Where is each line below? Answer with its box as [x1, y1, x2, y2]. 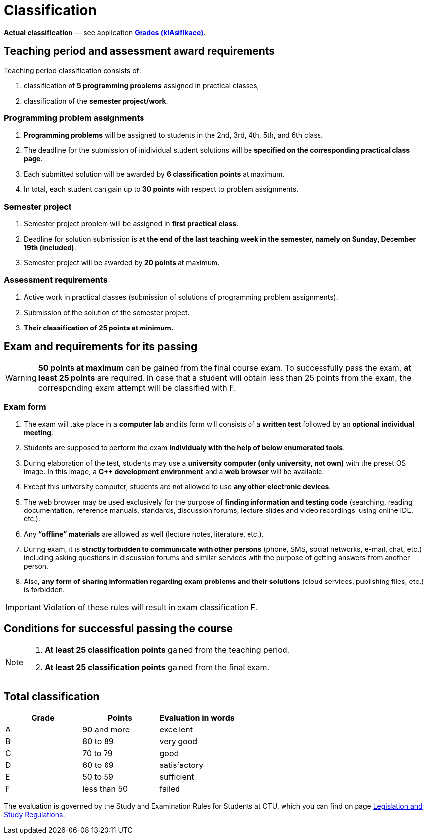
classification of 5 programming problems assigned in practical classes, [24, 81, 259, 90]
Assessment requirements [4, 275, 107, 285]
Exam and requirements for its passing [4, 340, 198, 353]
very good [159, 736, 198, 747]
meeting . [24, 428, 53, 437]
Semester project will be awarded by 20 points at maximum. [24, 258, 220, 267]
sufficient [159, 772, 194, 782]
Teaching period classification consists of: [4, 66, 141, 74]
